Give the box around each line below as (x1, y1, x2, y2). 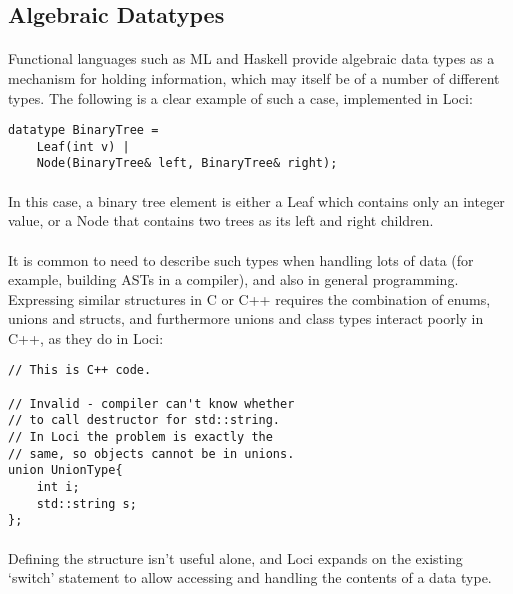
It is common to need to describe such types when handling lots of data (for (8, 249, 474, 270)
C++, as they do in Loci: (8, 327, 164, 348)
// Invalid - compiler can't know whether (8, 396, 295, 411)
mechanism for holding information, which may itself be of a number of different (8, 67, 500, 88)
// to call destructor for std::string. (8, 413, 281, 428)
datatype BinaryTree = (8, 123, 159, 138)
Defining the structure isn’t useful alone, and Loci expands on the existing (8, 547, 463, 568)
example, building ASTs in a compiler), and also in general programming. (8, 269, 459, 290)
